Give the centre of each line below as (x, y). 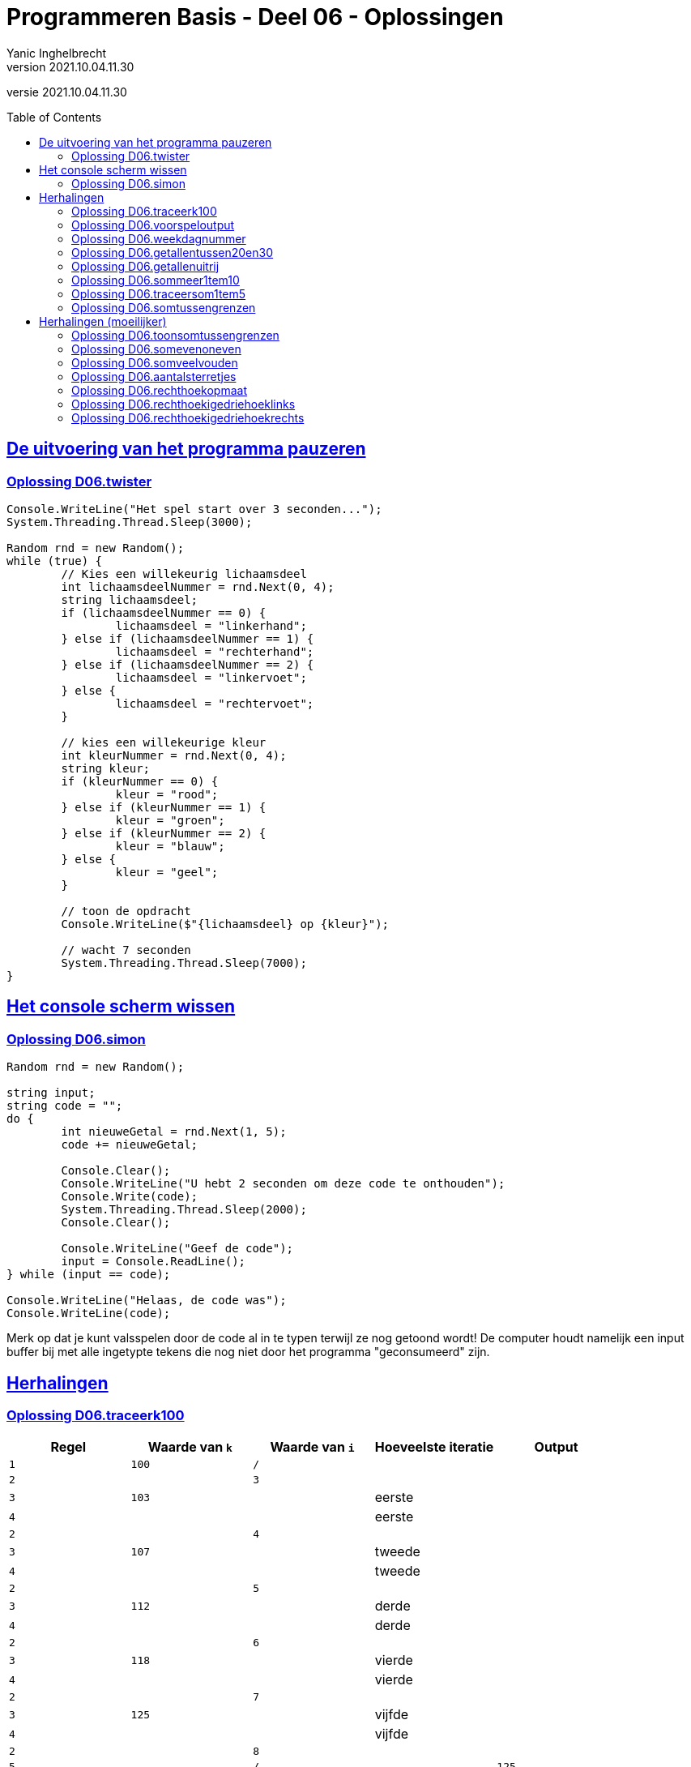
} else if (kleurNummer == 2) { (164, 833)
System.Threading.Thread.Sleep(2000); (184, 1210)
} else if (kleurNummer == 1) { (164, 807)
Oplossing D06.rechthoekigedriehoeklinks (183, 404)
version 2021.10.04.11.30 (70, 66)
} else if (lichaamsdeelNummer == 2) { (188, 664)
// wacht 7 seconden (126, 950)
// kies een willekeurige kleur (164, 742)
